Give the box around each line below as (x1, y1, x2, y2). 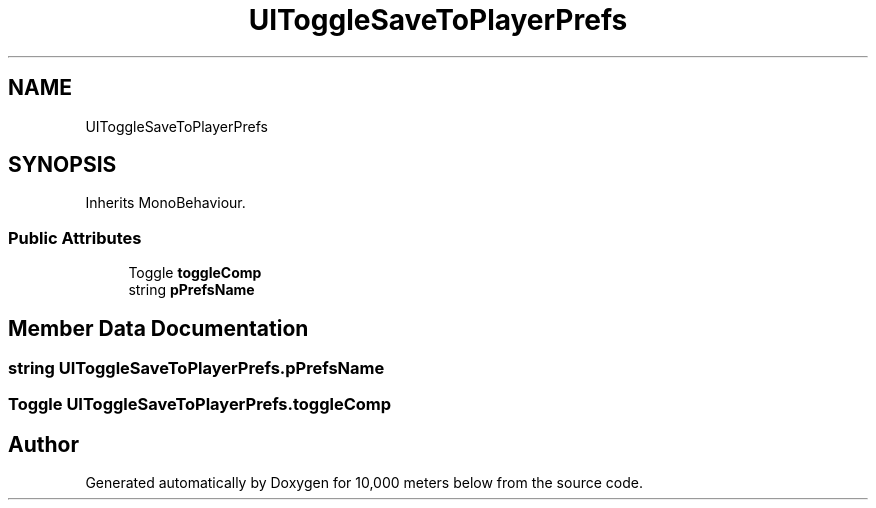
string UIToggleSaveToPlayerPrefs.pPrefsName (8, 358, 385, 379)
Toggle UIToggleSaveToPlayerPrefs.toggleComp (8, 394, 392, 415)
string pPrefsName (128, 281, 255, 299)
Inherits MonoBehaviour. (85, 194, 246, 212)
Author (8, 431, 79, 457)
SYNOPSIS (8, 152, 117, 178)
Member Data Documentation (8, 315, 309, 341)
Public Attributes (8, 227, 142, 248)
